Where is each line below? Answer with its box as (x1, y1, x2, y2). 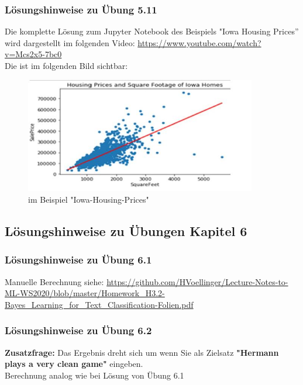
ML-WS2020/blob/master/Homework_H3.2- (5, 287, 165, 299)
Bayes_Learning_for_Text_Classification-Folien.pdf (5, 298, 194, 310)
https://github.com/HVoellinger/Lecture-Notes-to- (106, 275, 288, 287)
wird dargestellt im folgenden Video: (5, 36, 135, 48)
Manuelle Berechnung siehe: (5, 275, 104, 287)
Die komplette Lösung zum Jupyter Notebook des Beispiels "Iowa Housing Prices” (5, 25, 299, 37)
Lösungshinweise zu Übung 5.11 (5, 2, 157, 16)
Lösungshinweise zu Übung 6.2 (5, 323, 152, 338)
